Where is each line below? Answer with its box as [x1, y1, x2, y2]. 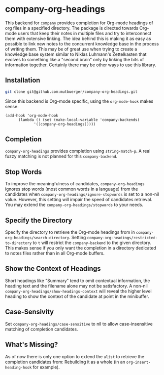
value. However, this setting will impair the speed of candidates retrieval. [5, 197, 153, 203]
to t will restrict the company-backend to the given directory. [33, 240, 152, 246]
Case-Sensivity [5, 308, 54, 316]
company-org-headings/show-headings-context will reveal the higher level [5, 288, 152, 294]
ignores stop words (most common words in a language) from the [5, 186, 138, 192]
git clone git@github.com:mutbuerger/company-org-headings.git [5, 89, 138, 94]
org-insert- [126, 360, 151, 365]
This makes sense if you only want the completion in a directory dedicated [5, 245, 156, 251]
